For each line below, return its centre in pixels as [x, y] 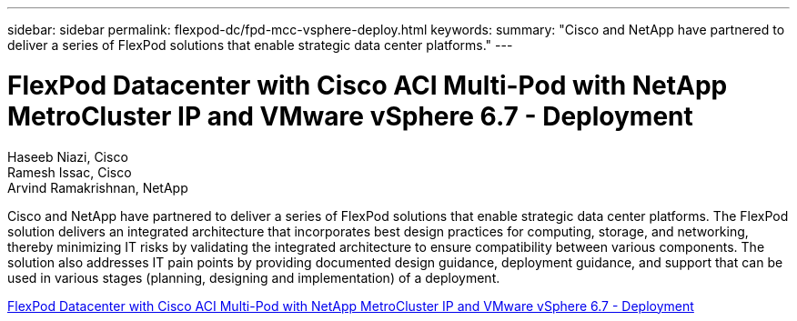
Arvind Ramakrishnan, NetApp [98, 187]
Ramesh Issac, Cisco [70, 172]
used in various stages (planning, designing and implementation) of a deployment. [254, 277]
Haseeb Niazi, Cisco [68, 156]
